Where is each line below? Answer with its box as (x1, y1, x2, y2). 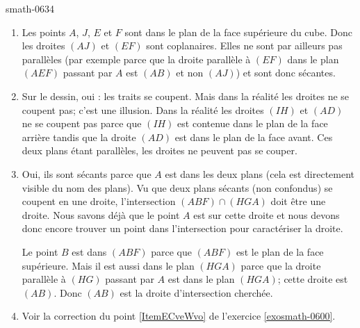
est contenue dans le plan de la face (177, 116, 328, 131)
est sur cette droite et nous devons (193, 207, 340, 222)
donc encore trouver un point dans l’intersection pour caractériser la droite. (22, 221, 343, 236)
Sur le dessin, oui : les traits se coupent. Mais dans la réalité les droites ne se (22, 88, 350, 103)
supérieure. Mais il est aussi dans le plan (22, 258, 195, 272)
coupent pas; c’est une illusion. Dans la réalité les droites (22, 102, 264, 117)
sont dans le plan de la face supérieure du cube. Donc (124, 24, 353, 39)
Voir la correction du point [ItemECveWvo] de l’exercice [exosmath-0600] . (22, 309, 336, 323)
